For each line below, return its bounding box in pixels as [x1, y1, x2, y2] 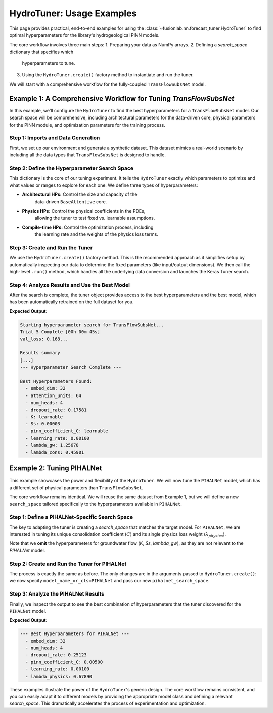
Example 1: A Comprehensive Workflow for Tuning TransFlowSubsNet [9, 94, 235, 103]
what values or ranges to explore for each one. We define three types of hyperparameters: [9, 182, 198, 188]
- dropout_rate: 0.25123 [25, 652, 87, 658]
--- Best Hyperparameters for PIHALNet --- [20, 631, 130, 637]
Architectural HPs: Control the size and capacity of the [22, 191, 138, 197]
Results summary [20, 350, 61, 356]
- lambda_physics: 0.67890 [25, 674, 93, 679]
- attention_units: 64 [25, 392, 82, 399]
